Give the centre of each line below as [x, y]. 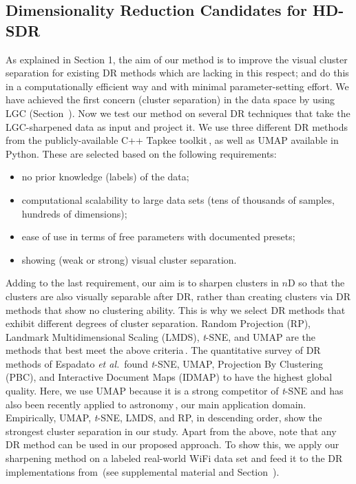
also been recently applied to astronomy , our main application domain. [156, 404]
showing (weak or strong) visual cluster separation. [129, 259]
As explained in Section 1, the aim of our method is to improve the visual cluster [177, 59]
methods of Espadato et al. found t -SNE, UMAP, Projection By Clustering [165, 363]
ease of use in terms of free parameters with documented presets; [158, 236]
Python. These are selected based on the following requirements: [141, 153]
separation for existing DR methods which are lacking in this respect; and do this [177, 73]
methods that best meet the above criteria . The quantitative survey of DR [163, 350]
